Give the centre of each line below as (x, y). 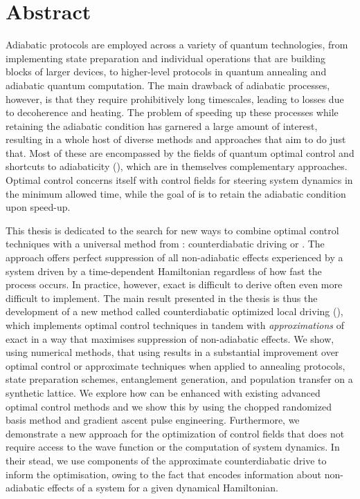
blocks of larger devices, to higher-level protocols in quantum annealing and (166, 72)
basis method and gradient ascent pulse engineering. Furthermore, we (153, 420)
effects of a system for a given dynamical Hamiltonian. (163, 488)
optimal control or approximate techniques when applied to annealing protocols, (175, 365)
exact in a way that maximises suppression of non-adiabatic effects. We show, (170, 338)
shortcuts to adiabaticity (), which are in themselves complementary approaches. (177, 166)
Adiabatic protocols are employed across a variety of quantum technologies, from (177, 45)
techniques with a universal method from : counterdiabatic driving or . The (165, 244)
